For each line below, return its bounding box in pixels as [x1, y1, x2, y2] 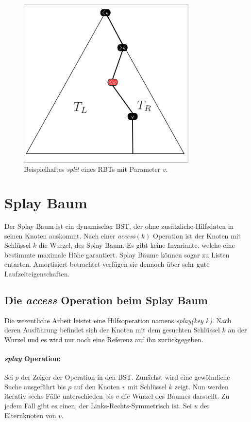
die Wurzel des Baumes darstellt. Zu [121, 391, 230, 401]
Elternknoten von [4, 410, 56, 420]
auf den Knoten [73, 381, 120, 391]
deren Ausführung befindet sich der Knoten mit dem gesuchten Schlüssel [4, 325, 220, 335]
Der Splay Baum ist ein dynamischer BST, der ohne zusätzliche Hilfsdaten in [4, 220, 234, 231]
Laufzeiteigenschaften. [4, 268, 70, 278]
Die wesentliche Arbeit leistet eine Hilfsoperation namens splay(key [4, 315, 203, 325]
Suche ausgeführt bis [4, 381, 66, 391]
